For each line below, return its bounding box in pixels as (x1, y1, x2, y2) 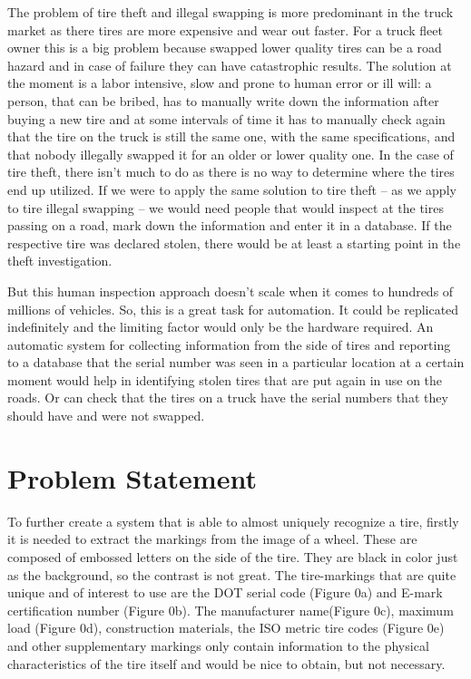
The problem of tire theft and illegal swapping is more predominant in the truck (7, 3, 454, 21)
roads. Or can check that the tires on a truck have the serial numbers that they (7, 388, 448, 407)
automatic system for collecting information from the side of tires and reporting (7, 335, 451, 354)
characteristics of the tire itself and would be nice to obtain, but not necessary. (7, 654, 446, 673)
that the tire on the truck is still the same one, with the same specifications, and (7, 127, 456, 146)
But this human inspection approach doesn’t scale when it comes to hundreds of (7, 281, 454, 300)
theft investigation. (7, 251, 113, 270)
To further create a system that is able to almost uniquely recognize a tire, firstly (7, 511, 459, 530)
